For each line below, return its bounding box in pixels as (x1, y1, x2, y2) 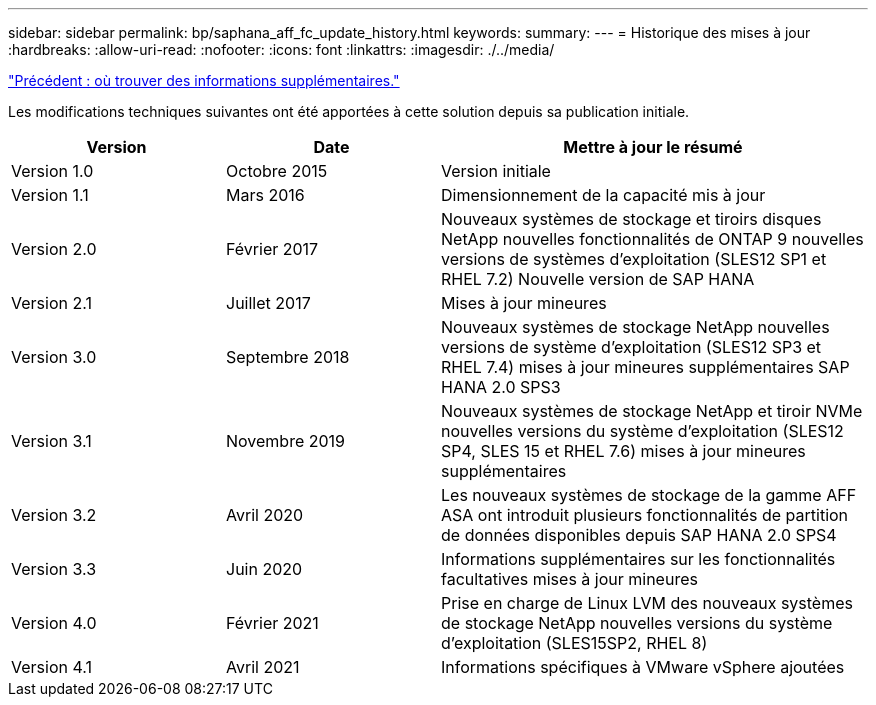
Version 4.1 (11, 657, 92, 677)
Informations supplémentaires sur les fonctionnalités (441, 549, 836, 569)
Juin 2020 (226, 559, 303, 579)
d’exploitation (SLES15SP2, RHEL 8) (441, 633, 708, 653)
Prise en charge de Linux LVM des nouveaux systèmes (441, 593, 853, 613)
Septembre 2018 (226, 347, 350, 367)
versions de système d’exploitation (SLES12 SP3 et (441, 337, 822, 357)
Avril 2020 (226, 505, 304, 525)
